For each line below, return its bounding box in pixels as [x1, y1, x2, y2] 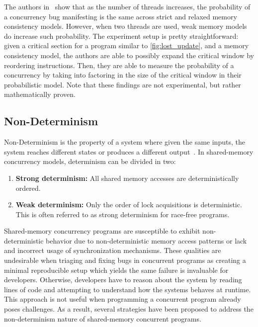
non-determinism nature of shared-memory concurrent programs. [4, 313, 201, 324]
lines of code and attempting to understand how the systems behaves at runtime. [4, 284, 251, 294]
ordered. [15, 182, 41, 193]
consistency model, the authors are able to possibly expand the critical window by [4, 50, 254, 60]
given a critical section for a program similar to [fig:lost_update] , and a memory [4, 40, 249, 51]
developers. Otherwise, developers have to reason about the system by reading [4, 274, 242, 285]
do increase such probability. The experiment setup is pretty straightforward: [4, 30, 239, 41]
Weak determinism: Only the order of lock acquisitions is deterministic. [15, 199, 242, 210]
